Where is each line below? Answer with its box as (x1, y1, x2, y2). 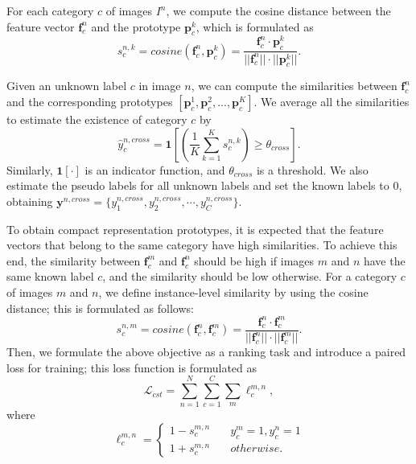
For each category (6, 2, 94, 18)
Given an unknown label (6, 77, 127, 94)
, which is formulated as (196, 18, 314, 35)
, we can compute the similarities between (191, 77, 397, 94)
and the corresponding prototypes (6, 93, 173, 110)
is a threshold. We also (256, 161, 369, 178)
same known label (6, 268, 94, 285)
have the (363, 252, 406, 269)
